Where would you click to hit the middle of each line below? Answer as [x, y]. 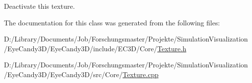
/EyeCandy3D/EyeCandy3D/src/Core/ [63, 74]
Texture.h [172, 48]
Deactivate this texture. [39, 6]
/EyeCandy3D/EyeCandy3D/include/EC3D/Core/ [81, 48]
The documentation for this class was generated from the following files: [112, 22]
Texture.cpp [141, 74]
